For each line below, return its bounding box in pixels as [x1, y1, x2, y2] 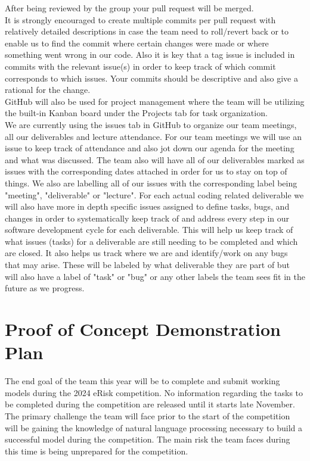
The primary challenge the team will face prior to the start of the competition [5, 409, 290, 422]
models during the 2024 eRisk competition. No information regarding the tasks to [5, 386, 303, 398]
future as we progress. [5, 282, 85, 294]
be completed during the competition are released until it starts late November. [5, 398, 295, 410]
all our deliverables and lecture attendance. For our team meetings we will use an [5, 130, 302, 142]
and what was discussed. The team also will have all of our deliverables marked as [5, 153, 305, 166]
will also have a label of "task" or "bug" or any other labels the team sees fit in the [5, 270, 306, 282]
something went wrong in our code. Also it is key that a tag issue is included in [5, 48, 295, 61]
